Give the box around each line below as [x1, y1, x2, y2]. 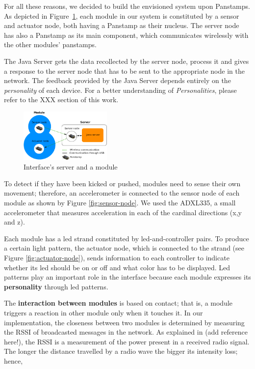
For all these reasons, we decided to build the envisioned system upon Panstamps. [4, 1, 250, 11]
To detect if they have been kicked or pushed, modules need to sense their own [4, 178, 241, 188]
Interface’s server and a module [24, 162, 118, 172]
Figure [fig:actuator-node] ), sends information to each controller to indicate [4, 253, 229, 262]
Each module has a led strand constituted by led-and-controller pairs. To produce [4, 233, 249, 243]
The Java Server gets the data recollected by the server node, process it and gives [4, 56, 249, 66]
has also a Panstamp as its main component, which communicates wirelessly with [4, 29, 249, 40]
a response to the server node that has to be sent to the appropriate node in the [4, 65, 245, 76]
